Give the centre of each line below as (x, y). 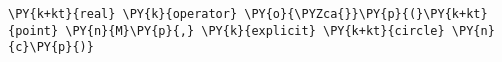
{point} (33, 30)
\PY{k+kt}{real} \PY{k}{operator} (123, 14)
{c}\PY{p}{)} (51, 47)
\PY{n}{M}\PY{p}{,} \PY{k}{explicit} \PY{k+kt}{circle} (255, 30)
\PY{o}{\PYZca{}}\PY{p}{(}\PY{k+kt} (366, 14)
